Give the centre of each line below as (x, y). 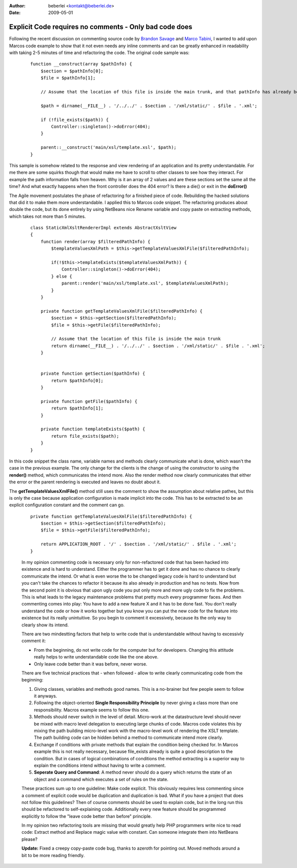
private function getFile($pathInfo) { (89, 401)
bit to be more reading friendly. (53, 855)
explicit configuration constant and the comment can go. (67, 505)
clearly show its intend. (45, 625)
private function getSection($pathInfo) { (93, 374)
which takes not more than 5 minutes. (48, 216)
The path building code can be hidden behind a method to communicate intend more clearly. (128, 737)
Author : (17, 6)
